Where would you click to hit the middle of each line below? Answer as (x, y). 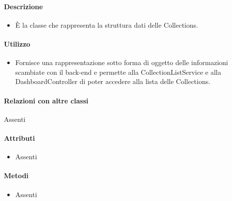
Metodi (16, 176)
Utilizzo (17, 43)
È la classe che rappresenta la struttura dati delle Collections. (107, 25)
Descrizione (23, 6)
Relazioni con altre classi (46, 100)
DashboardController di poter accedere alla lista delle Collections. (113, 81)
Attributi (19, 138)
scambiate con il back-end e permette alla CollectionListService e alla (118, 72)
